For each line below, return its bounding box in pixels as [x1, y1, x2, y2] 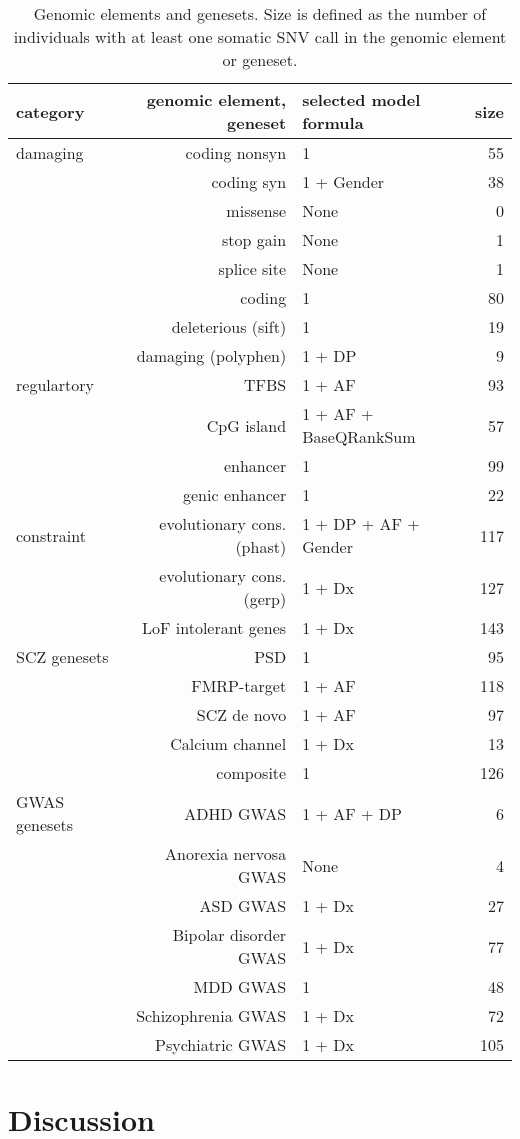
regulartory [16, 373, 94, 396]
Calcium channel [170, 732, 287, 755]
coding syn [211, 170, 287, 193]
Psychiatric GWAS [155, 1033, 287, 1056]
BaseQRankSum [302, 425, 416, 448]
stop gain [222, 228, 287, 251]
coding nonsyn [185, 141, 287, 164]
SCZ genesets [16, 645, 109, 668]
